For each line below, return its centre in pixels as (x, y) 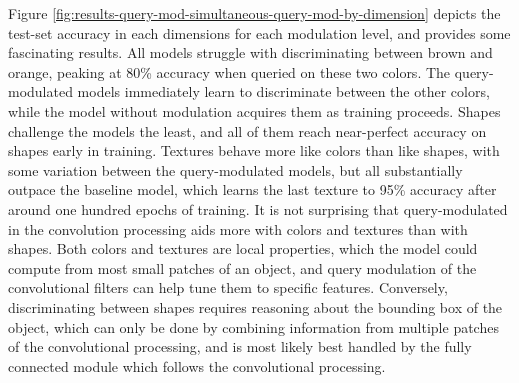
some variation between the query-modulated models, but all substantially (235, 169)
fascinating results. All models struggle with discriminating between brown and (250, 52)
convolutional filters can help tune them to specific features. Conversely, (228, 287)
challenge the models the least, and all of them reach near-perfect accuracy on (247, 130)
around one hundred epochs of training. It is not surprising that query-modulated (258, 208)
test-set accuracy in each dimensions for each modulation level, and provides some (259, 32)
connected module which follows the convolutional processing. (197, 365)
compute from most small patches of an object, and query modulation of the (242, 267)
